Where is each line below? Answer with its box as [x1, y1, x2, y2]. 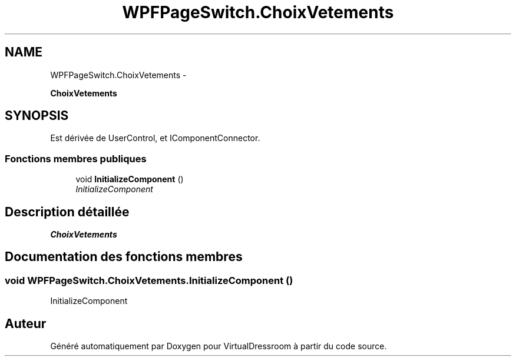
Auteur [5, 316, 47, 331]
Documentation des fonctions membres [5, 249, 243, 265]
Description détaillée [5, 204, 130, 219]
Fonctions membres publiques [5, 152, 147, 165]
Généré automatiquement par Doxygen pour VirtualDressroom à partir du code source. [50, 341, 387, 352]
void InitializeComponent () [75, 174, 184, 185]
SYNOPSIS [5, 108, 69, 123]
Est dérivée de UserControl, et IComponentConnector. [50, 133, 260, 143]
